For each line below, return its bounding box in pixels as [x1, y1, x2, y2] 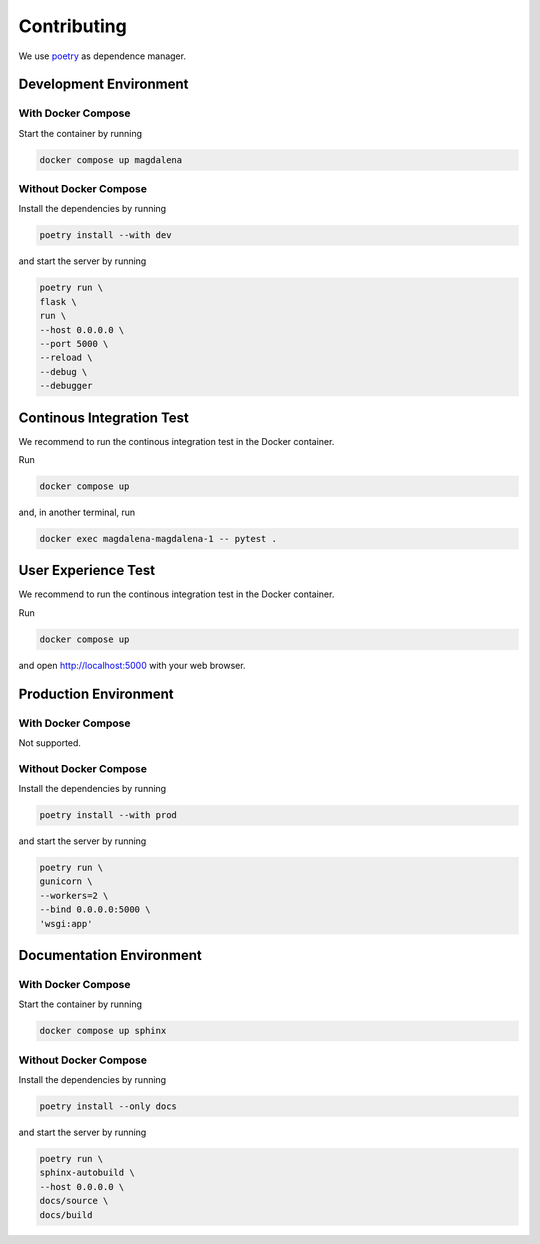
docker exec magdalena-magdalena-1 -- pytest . [39, 533, 277, 544]
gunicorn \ [39, 876, 93, 887]
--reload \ [39, 352, 93, 364]
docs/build [39, 1209, 93, 1220]
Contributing [18, 15, 127, 37]
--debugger [39, 380, 93, 392]
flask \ [39, 296, 77, 307]
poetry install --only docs [39, 1101, 177, 1112]
